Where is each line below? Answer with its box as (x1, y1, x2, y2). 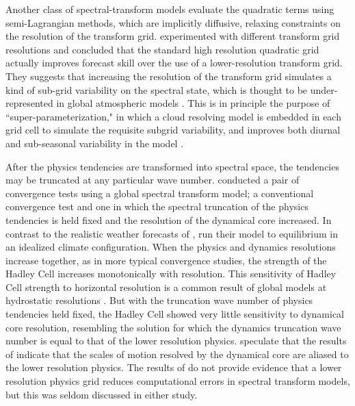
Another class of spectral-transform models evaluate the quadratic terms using (5, 2, 334, 16)
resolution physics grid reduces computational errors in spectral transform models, (5, 374, 350, 388)
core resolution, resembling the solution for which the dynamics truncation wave (5, 320, 341, 334)
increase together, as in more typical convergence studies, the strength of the (5, 253, 327, 267)
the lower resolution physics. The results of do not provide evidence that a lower (5, 360, 342, 375)
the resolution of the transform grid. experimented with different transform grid (5, 29, 340, 43)
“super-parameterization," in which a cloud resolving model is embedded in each (5, 109, 341, 123)
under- (310, 82, 338, 97)
